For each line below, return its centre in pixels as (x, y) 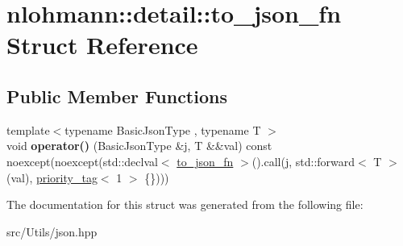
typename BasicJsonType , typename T (163, 129)
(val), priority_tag (52, 177)
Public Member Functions (117, 96)
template (28, 129)
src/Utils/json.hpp (52, 231)
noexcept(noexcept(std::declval (82, 161)
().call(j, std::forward (303, 161)
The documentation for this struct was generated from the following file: (185, 204)
